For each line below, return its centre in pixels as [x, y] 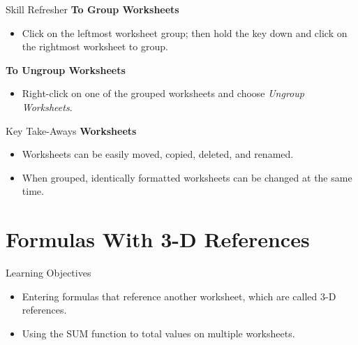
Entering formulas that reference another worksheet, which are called [170, 296]
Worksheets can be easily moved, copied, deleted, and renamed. [158, 154]
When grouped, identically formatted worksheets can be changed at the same [187, 177]
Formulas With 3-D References [158, 239]
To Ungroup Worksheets [66, 69]
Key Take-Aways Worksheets [71, 130]
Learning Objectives [49, 273]
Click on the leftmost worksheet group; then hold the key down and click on [185, 32]
